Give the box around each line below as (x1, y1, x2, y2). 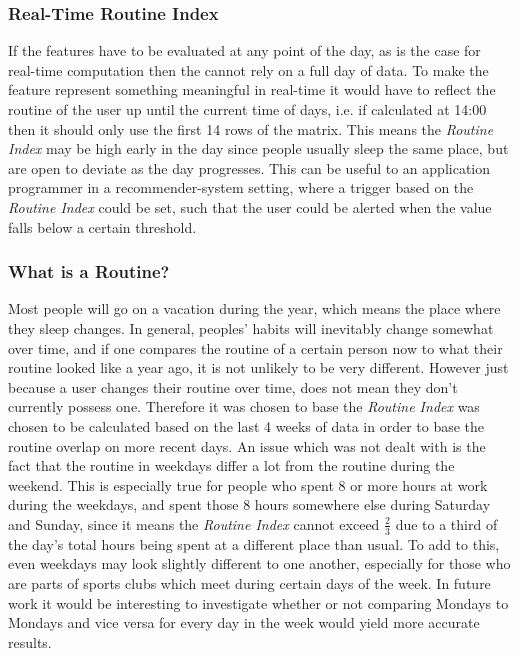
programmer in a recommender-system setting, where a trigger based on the (8, 177, 474, 198)
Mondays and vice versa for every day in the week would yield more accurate (8, 612, 480, 633)
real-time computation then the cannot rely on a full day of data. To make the (8, 59, 489, 80)
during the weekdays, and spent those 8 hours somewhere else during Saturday (8, 494, 491, 515)
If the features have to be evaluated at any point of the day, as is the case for (8, 40, 481, 61)
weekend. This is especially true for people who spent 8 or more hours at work (8, 474, 488, 495)
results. (8, 631, 52, 652)
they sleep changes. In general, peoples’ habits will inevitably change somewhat (8, 317, 494, 338)
